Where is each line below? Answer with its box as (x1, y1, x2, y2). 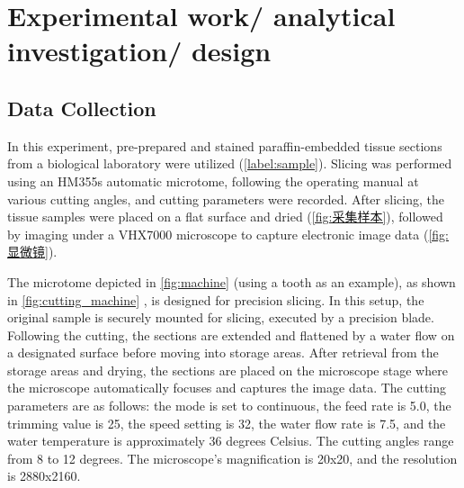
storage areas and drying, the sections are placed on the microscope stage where (7, 360, 448, 379)
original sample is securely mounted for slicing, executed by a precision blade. (7, 308, 434, 327)
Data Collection (7, 94, 156, 122)
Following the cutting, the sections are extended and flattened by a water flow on (7, 325, 455, 344)
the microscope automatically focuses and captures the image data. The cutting (7, 378, 447, 397)
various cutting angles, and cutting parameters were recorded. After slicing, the (7, 189, 444, 208)
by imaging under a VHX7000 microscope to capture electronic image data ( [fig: (7, 224, 450, 243)
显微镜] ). (7, 242, 58, 261)
